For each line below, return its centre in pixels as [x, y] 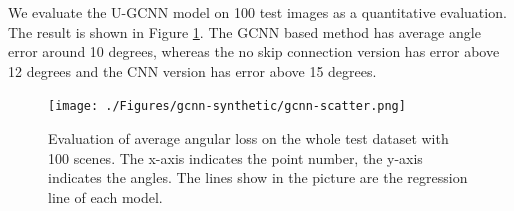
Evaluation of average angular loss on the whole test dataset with [248, 138]
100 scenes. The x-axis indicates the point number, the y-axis [235, 157]
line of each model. [105, 196]
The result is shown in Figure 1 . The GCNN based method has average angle [244, 31]
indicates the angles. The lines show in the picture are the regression [258, 177]
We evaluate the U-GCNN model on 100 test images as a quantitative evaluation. [257, 12]
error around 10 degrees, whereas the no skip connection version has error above [254, 51]
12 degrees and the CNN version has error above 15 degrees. [192, 70]
